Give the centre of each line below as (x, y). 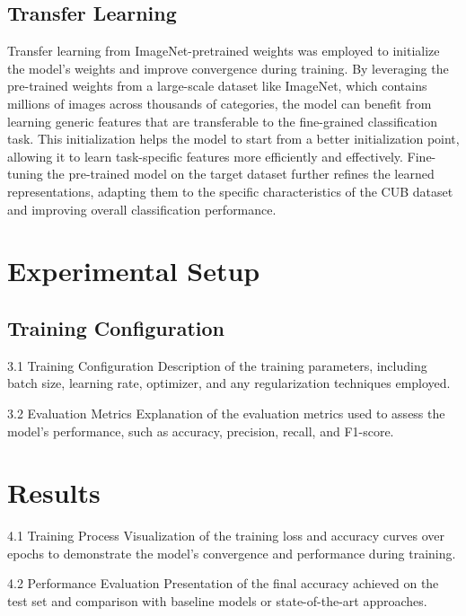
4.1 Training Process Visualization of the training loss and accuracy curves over (226, 536)
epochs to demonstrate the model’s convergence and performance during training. (232, 553)
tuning (25, 174)
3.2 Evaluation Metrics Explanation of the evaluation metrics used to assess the (226, 413)
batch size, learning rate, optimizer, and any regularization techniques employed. (229, 383)
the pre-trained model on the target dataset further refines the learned (241, 174)
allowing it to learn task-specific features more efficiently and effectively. (205, 156)
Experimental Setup (134, 271)
